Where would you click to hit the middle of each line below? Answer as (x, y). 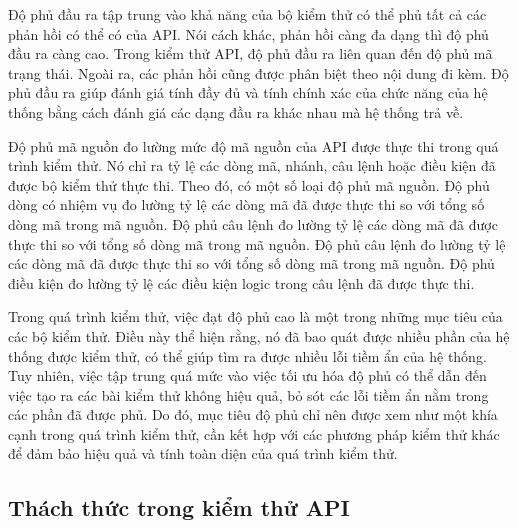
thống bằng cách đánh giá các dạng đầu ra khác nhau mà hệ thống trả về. (236, 111)
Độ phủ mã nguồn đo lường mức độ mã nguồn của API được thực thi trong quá (253, 145)
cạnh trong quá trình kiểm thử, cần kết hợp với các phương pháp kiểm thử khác (254, 433)
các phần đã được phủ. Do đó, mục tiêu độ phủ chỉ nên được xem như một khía (253, 414)
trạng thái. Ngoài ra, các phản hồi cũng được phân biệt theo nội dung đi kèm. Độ (258, 72)
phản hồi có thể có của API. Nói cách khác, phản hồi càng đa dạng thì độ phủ (248, 33)
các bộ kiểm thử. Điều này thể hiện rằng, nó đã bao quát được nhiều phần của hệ (259, 335)
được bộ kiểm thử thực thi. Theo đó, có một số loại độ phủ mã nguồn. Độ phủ (249, 184)
